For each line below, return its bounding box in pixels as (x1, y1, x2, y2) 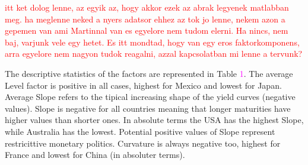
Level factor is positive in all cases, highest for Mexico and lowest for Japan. (5, 79, 282, 91)
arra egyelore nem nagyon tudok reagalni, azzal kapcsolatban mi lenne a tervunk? (5, 47, 303, 60)
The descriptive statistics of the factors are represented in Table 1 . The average (5, 67, 293, 79)
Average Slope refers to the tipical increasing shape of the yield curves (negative (5, 90, 296, 103)
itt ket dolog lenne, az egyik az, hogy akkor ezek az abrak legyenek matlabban (5, 1, 289, 13)
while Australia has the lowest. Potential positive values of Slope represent (5, 125, 275, 137)
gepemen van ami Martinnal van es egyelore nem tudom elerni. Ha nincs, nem (5, 24, 288, 37)
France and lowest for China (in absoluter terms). (5, 148, 185, 161)
